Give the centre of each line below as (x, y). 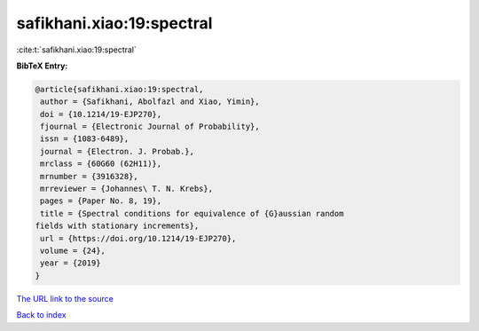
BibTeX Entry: (42, 66)
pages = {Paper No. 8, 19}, (101, 201)
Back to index (41, 315)
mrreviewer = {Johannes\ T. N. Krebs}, (126, 189)
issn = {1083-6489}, (85, 139)
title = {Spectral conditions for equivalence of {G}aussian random (192, 213)
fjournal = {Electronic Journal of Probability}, (150, 127)
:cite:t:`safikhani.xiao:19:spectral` (77, 50)
